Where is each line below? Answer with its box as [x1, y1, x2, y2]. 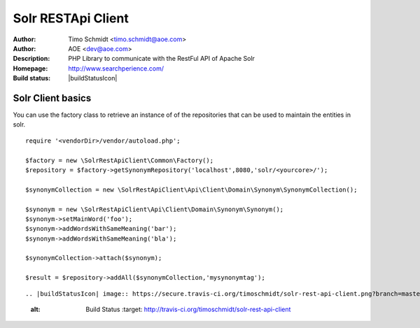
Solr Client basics [13, 92, 92, 104]
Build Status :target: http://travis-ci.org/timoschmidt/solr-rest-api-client [85, 305, 291, 314]
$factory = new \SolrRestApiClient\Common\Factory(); [25, 156, 213, 164]
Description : [13, 55, 50, 63]
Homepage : [13, 64, 48, 73]
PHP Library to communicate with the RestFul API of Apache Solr [68, 55, 255, 63]
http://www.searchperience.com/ [68, 64, 164, 73]
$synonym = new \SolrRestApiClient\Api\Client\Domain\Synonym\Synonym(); [25, 205, 284, 213]
